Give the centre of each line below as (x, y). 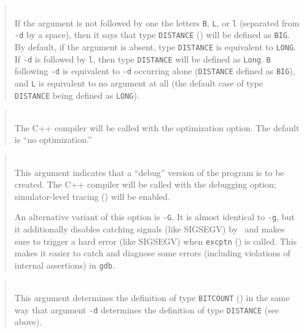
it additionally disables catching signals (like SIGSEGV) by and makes (150, 229)
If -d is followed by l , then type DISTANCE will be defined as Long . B (142, 59)
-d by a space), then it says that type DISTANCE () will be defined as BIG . (152, 35)
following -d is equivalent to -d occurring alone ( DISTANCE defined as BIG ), (155, 71)
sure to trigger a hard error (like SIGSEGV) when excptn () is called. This (155, 241)
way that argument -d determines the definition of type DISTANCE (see (147, 309)
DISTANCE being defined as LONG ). (77, 95)
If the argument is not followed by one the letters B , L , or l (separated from (157, 22)
